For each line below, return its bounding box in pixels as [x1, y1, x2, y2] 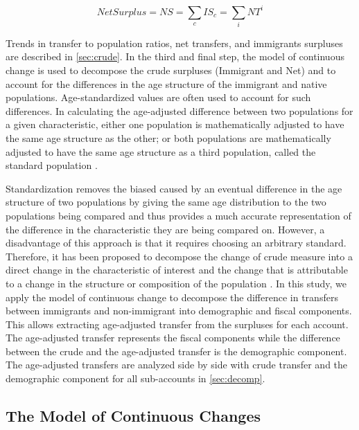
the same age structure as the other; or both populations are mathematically [6, 130, 331, 145]
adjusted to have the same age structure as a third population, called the [6, 144, 316, 159]
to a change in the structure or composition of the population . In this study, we [6, 276, 347, 290]
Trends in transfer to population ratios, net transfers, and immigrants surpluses [6, 35, 343, 50]
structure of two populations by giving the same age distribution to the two [6, 195, 326, 209]
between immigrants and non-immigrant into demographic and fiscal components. [6, 303, 352, 318]
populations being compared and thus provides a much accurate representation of [6, 208, 351, 222]
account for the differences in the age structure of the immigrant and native [6, 76, 327, 91]
